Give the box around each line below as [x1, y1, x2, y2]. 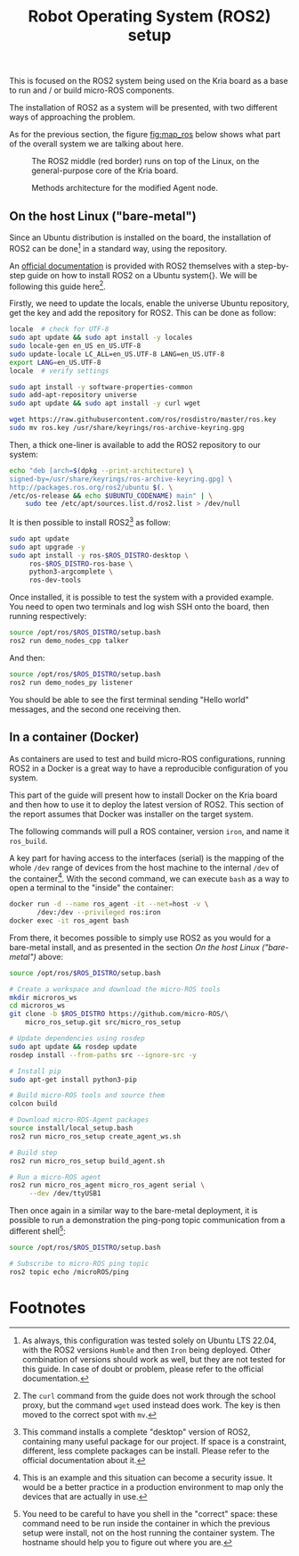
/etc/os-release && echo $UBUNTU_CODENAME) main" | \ [9, 491, 214, 501]
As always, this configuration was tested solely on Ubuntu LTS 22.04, [21, 1336, 277, 1346]
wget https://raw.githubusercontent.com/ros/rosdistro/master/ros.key [9, 415, 277, 425]
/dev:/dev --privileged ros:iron [36, 908, 162, 917]
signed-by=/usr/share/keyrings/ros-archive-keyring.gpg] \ [9, 475, 233, 484]
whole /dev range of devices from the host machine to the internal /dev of [9, 862, 279, 873]
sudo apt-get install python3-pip [9, 1075, 138, 1084]
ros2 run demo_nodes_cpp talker [9, 636, 129, 646]
